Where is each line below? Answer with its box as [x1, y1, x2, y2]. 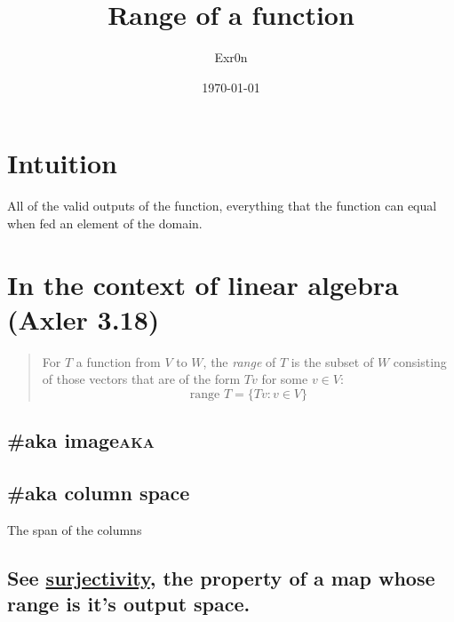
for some [261, 370, 308, 388]
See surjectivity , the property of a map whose [7, 563, 435, 591]
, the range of [203, 352, 276, 371]
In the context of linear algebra [7, 266, 399, 302]
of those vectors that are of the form [42, 370, 241, 388]
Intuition [7, 145, 117, 181]
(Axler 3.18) [7, 300, 160, 337]
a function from [76, 352, 161, 371]
